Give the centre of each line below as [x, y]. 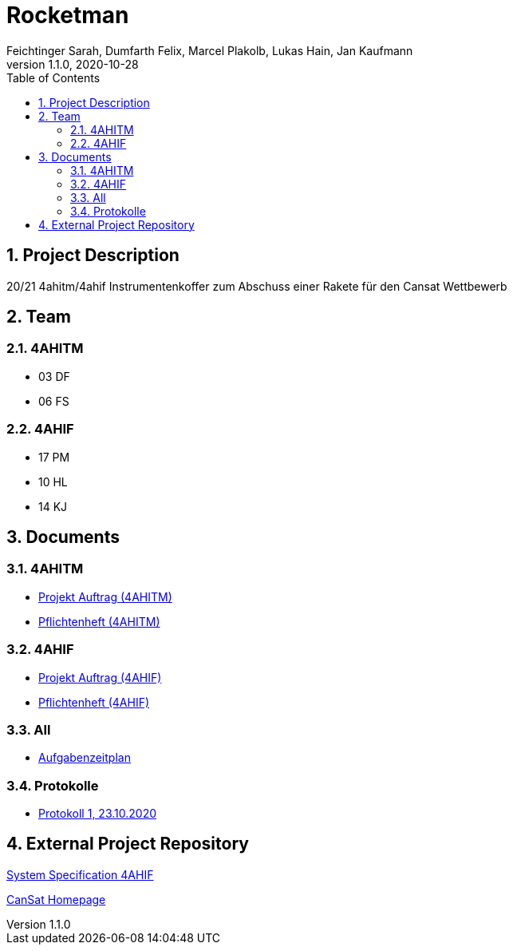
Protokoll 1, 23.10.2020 [97, 814]
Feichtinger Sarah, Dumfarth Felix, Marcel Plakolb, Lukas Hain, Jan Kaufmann [210, 50]
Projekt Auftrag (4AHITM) [105, 596]
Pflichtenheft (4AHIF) [94, 702]
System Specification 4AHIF [80, 874]
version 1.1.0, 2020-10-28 [73, 64]
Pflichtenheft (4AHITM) [99, 621]
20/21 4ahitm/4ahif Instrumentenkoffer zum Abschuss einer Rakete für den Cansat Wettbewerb [257, 286]
